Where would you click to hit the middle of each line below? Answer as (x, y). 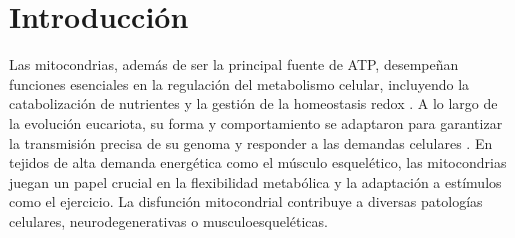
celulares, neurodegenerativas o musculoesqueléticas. (168, 220)
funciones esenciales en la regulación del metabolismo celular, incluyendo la (239, 83)
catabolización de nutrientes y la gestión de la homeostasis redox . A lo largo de (253, 103)
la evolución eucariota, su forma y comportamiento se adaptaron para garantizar (256, 122)
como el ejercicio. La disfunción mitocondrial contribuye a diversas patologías (246, 201)
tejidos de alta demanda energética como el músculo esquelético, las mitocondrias (258, 162)
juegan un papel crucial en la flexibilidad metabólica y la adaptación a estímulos (255, 181)
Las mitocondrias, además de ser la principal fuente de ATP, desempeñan (234, 64)
